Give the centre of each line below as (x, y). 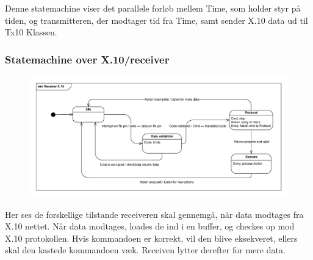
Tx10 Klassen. (31, 32)
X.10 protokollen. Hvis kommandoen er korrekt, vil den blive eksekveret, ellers (151, 238)
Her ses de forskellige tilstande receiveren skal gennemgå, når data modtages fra (154, 214)
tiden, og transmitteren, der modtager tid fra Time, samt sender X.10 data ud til (156, 20)
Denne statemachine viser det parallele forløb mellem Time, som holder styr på (153, 8)
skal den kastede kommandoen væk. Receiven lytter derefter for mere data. (145, 250)
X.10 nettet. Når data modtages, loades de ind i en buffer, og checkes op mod (150, 226)
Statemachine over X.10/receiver (87, 59)
